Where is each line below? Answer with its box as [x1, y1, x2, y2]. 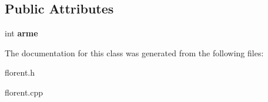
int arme [5, 27, 38, 39]
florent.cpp [5, 86, 43, 98]
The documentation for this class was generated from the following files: [5, 46, 264, 59]
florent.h [5, 66, 35, 79]
